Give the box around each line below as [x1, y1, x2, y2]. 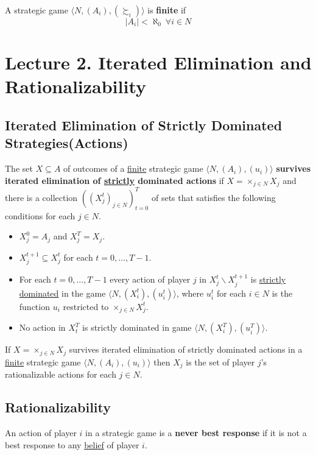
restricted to [63, 300, 109, 312]
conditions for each [5, 209, 75, 222]
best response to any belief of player [5, 438, 139, 451]
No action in [19, 321, 66, 334]
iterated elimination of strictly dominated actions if [5, 174, 224, 186]
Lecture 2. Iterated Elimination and [5, 50, 312, 75]
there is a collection [5, 191, 78, 203]
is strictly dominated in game [82, 321, 192, 334]
